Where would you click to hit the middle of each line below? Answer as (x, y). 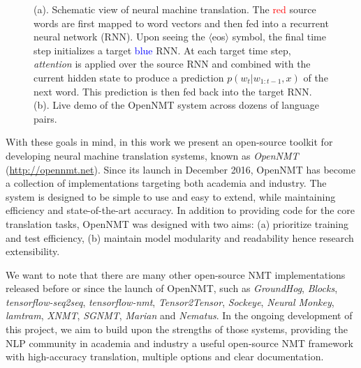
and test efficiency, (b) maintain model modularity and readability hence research (180, 237)
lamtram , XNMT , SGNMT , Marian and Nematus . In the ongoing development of (179, 315)
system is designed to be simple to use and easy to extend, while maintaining (171, 196)
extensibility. (33, 251)
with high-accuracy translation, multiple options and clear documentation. (165, 356)
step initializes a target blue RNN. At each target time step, (162, 50)
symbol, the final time (279, 37)
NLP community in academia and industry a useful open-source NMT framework (179, 343)
